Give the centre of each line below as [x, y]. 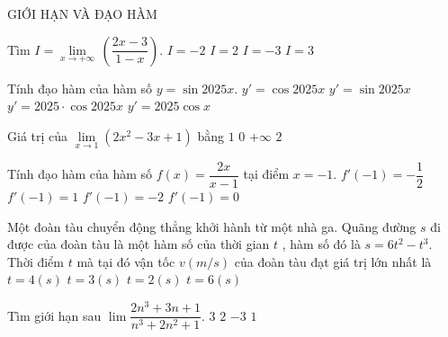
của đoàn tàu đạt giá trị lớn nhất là [333, 261]
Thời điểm [36, 261]
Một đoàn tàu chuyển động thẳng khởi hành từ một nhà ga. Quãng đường [212, 226]
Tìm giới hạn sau [54, 315]
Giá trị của [38, 135]
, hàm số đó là [321, 244]
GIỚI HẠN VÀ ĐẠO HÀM [82, 13]
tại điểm [266, 174]
